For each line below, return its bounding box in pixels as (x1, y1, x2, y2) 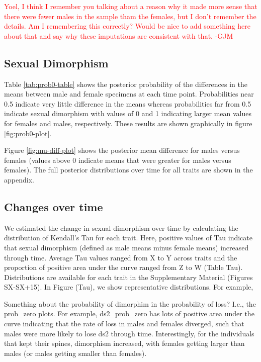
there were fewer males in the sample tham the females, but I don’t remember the (4, 11, 256, 21)
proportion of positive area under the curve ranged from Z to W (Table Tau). (4, 262, 243, 273)
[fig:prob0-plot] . (4, 128, 52, 138)
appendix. (4, 174, 34, 185)
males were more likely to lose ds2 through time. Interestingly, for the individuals (4, 328, 254, 338)
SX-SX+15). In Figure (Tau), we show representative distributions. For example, (4, 282, 253, 292)
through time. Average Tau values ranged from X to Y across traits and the (4, 252, 237, 262)
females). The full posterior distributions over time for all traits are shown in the (4, 164, 253, 175)
